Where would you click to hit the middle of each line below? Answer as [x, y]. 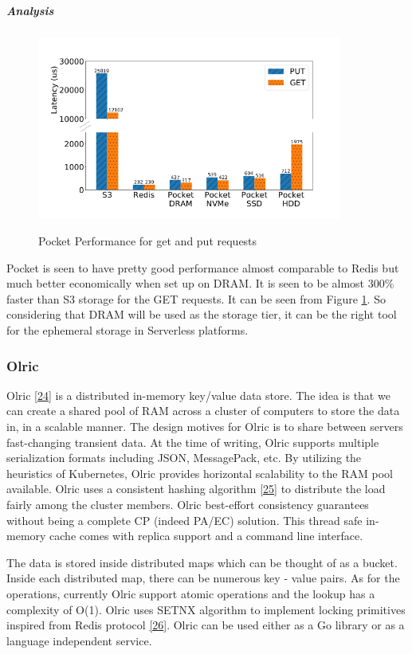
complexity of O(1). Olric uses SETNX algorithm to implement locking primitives [206, 609]
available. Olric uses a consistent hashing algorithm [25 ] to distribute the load [196, 489]
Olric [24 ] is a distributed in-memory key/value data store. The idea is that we [198, 395]
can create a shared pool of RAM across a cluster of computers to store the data [203, 411]
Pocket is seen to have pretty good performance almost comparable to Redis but [203, 267]
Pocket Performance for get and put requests [148, 241]
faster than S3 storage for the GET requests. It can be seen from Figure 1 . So [196, 298]
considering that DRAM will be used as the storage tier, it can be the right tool [202, 314]
